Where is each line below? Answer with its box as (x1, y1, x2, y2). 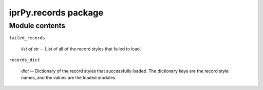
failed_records (9, 35, 46, 41)
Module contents (9, 21, 66, 30)
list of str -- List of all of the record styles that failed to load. (21, 46, 141, 52)
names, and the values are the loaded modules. (21, 75, 116, 80)
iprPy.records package (9, 7, 104, 18)
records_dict (9, 57, 40, 63)
